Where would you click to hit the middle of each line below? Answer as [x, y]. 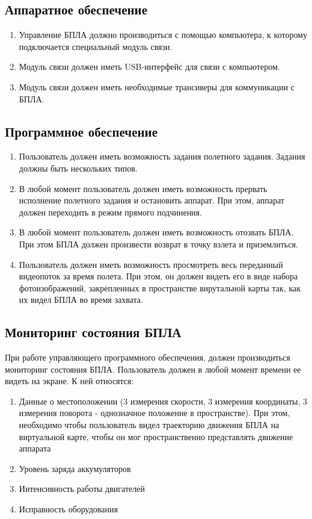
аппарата [35, 448]
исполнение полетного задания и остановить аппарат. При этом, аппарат [151, 200]
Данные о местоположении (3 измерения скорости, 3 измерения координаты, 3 [163, 401]
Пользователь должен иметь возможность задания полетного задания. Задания [162, 156]
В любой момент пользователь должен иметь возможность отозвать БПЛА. [156, 232]
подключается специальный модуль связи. [96, 46]
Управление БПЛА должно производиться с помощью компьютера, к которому [163, 35]
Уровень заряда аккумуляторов [75, 468]
